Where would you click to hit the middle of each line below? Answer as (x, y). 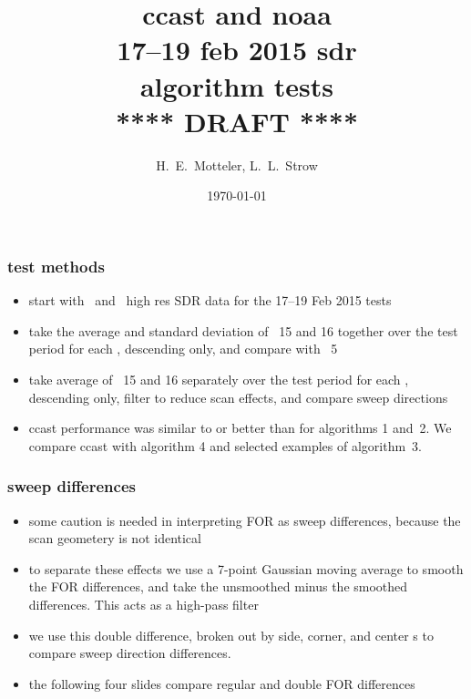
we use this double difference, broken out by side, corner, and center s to (231, 635)
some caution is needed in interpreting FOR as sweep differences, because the (245, 520)
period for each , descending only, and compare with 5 (183, 349)
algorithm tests (237, 85)
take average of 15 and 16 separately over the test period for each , (219, 379)
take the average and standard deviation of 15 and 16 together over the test (243, 330)
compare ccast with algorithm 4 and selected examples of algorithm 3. (225, 445)
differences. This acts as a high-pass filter (143, 604)
